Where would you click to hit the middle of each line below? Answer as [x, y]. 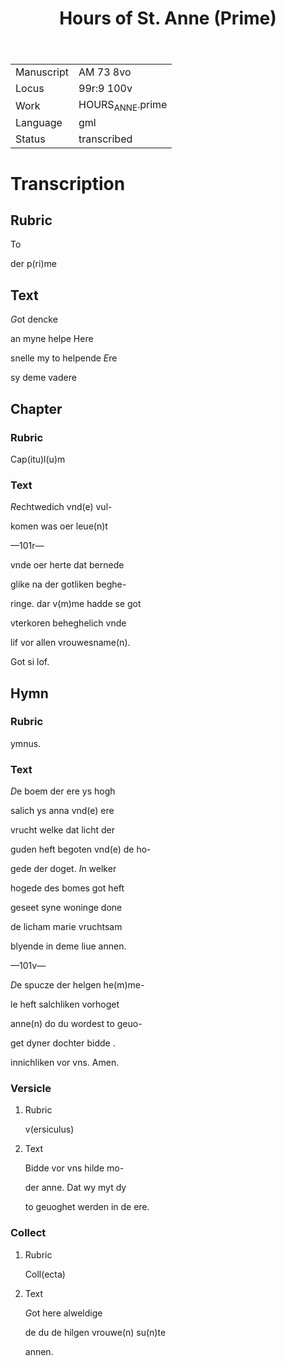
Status [30, 139]
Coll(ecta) [45, 1274]
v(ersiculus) [49, 1129]
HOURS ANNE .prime [123, 106]
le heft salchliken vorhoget [65, 1004]
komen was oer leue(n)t [59, 526]
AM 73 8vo [105, 72]
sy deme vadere [43, 378]
